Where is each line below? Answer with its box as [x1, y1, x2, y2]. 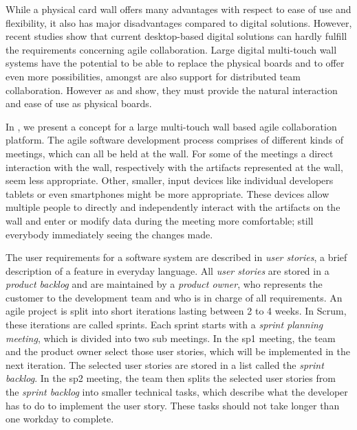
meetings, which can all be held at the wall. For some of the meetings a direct [6, 146, 334, 160]
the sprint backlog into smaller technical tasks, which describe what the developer [6, 385, 348, 399]
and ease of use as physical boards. [6, 96, 152, 111]
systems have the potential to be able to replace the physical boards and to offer [6, 56, 345, 70]
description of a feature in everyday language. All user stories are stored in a [6, 263, 329, 278]
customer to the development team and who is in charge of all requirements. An [6, 290, 343, 304]
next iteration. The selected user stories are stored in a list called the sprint [6, 357, 324, 372]
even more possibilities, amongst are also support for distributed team [6, 69, 301, 83]
